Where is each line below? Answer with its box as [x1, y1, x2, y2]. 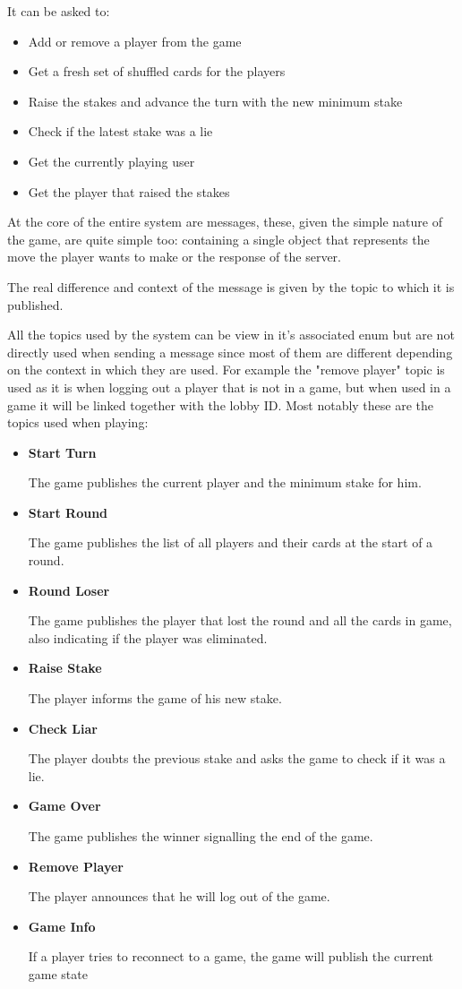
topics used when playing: [7, 413, 149, 432]
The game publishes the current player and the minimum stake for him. [28, 473, 422, 492]
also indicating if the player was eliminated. [28, 628, 268, 647]
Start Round [28, 503, 108, 521]
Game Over [28, 796, 101, 815]
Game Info [28, 916, 96, 935]
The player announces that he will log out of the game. [28, 887, 330, 906]
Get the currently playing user [28, 151, 195, 170]
